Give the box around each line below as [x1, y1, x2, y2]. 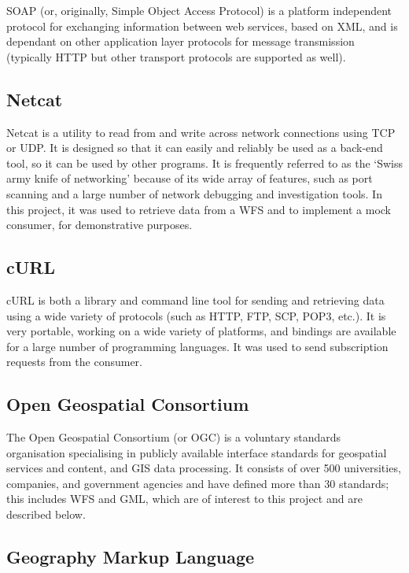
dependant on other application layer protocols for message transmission [6, 33, 355, 50]
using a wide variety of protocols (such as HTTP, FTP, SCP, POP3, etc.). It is [6, 307, 386, 323]
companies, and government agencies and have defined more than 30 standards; [6, 475, 389, 491]
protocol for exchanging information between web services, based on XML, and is [6, 17, 398, 34]
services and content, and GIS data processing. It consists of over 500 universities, [6, 460, 401, 476]
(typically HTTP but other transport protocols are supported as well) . [6, 48, 346, 65]
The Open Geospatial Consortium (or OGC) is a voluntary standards [6, 429, 341, 445]
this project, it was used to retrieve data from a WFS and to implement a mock [6, 201, 391, 217]
